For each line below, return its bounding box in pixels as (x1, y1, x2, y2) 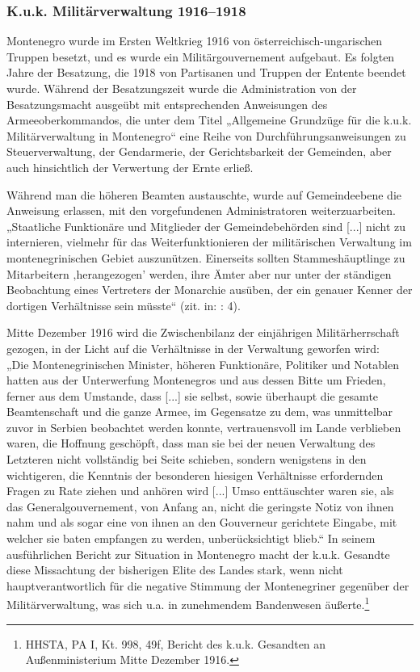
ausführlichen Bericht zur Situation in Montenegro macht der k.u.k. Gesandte (6, 545, 390, 562)
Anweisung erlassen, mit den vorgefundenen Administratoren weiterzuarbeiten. (6, 202, 397, 219)
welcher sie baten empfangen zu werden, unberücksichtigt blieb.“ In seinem (6, 530, 376, 547)
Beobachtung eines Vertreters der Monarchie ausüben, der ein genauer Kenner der (6, 281, 413, 298)
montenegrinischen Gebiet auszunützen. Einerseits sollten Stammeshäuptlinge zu (6, 249, 405, 266)
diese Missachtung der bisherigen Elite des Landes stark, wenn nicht (6, 561, 343, 578)
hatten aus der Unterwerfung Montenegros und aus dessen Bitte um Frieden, (6, 372, 386, 388)
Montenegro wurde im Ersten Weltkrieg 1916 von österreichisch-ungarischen (6, 32, 383, 49)
